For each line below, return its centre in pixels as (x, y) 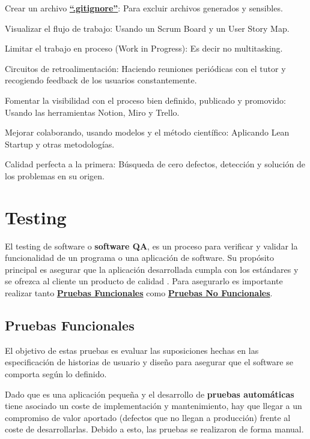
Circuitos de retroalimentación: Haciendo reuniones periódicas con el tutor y (145, 68)
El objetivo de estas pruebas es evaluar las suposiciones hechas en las (132, 350)
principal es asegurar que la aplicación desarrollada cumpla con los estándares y (152, 269)
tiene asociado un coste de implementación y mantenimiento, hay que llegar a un (153, 406)
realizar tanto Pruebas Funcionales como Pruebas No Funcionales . (139, 293)
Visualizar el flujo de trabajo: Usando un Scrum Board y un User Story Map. (147, 28)
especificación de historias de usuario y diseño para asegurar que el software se (149, 362)
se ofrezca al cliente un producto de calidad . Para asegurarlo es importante (144, 281)
